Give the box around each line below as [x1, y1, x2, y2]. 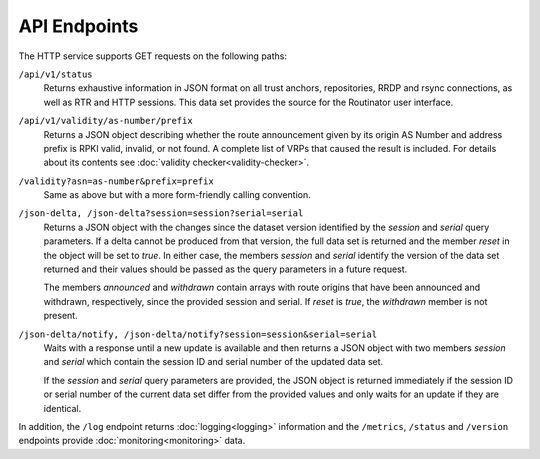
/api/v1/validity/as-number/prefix [18, 115, 194, 127]
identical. [43, 402, 82, 414]
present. [43, 310, 79, 322]
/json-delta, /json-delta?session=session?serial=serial [18, 208, 304, 219]
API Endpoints [18, 15, 139, 37]
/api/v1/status [18, 68, 94, 80]
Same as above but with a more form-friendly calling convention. [43, 189, 311, 201]
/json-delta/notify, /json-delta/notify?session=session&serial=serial [18, 328, 378, 340]
